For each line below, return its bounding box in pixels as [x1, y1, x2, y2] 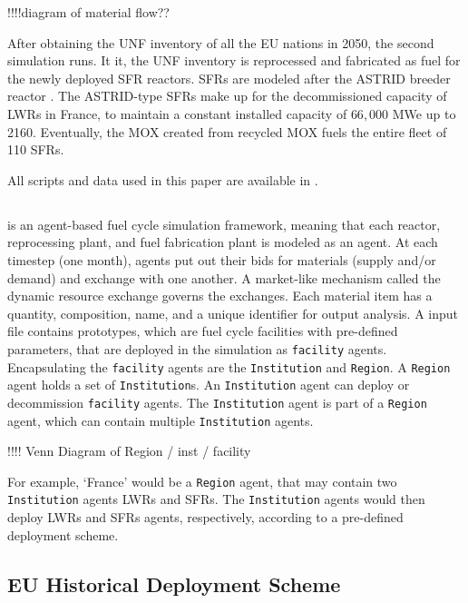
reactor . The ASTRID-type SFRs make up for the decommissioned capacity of [7, 86, 447, 105]
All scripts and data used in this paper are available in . [7, 170, 318, 189]
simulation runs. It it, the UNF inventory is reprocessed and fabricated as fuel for [7, 51, 461, 70]
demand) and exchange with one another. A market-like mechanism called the [7, 268, 441, 287]
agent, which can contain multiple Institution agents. [7, 410, 314, 430]
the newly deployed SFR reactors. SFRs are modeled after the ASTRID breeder [7, 68, 451, 87]
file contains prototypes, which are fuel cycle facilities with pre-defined [7, 321, 398, 341]
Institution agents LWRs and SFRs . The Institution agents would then [7, 489, 425, 509]
